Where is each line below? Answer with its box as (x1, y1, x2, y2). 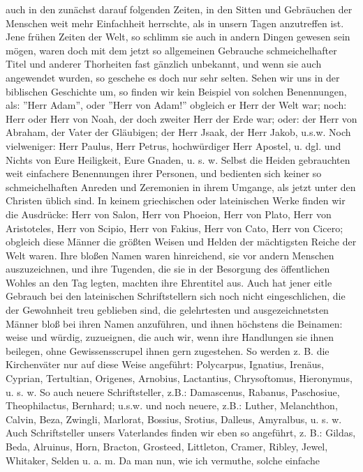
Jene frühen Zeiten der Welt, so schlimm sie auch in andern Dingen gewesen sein (6, 29, 350, 44)
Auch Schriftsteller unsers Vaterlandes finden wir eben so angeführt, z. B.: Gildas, (6, 425, 356, 440)
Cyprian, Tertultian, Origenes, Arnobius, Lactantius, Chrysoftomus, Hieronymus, (6, 371, 353, 386)
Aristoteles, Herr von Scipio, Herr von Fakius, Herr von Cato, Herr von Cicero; (6, 220, 343, 235)
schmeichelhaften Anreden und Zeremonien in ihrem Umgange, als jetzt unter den (6, 179, 356, 194)
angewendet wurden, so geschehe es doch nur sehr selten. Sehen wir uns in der (6, 70, 340, 84)
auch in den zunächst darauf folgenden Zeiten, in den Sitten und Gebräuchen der (6, 2, 353, 16)
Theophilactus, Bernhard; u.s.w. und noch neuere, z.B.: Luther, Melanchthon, (6, 398, 338, 413)
